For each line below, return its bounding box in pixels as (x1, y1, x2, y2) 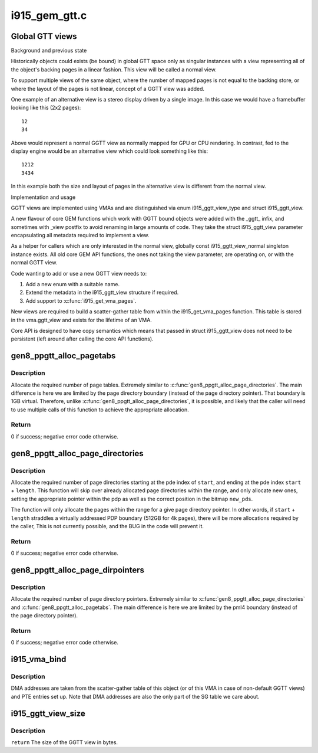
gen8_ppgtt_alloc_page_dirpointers (11, 565, 144, 575)
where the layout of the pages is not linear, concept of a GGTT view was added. (11, 85, 205, 92)
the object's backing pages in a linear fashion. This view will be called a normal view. (11, 66, 217, 73)
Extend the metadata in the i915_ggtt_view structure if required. (25, 289, 179, 296)
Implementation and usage (11, 194, 76, 201)
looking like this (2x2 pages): (11, 104, 81, 112)
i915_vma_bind (11, 654, 67, 664)
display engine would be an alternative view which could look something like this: (11, 148, 208, 155)
